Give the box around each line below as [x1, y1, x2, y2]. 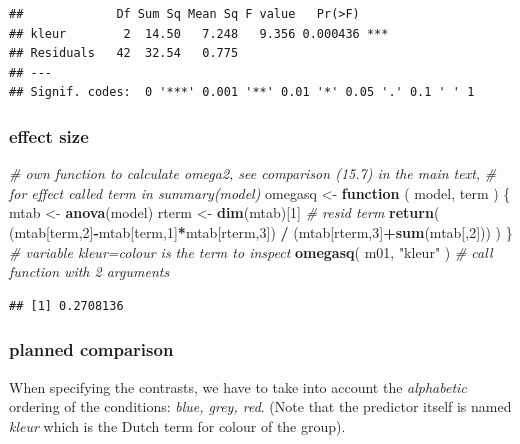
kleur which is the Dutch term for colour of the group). [9, 415, 346, 436]
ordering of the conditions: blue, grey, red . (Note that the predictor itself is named [9, 396, 512, 417]
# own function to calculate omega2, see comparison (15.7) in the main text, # [9, 163, 497, 184]
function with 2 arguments [9, 261, 170, 282]
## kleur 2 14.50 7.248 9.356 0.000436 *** [9, 26, 389, 41]
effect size [9, 123, 89, 148]
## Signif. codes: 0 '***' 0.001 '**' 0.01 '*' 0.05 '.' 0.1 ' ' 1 [9, 85, 475, 100]
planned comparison [9, 337, 174, 362]
